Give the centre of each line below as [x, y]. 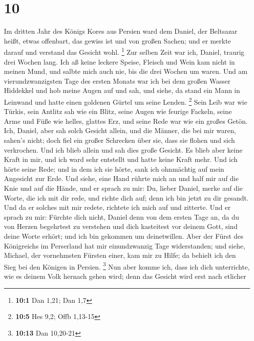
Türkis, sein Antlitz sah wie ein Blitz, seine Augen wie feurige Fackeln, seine [118, 111]
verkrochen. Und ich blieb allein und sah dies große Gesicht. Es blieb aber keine [123, 149]
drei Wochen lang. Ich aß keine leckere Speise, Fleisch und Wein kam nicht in [119, 61]
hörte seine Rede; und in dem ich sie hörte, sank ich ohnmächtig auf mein [114, 169]
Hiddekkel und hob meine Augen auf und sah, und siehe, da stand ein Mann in [122, 90]
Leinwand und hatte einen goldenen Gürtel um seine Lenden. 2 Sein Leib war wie [126, 101]
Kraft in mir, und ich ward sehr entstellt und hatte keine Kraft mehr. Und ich [121, 159]
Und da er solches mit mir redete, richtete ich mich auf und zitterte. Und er [117, 207]
